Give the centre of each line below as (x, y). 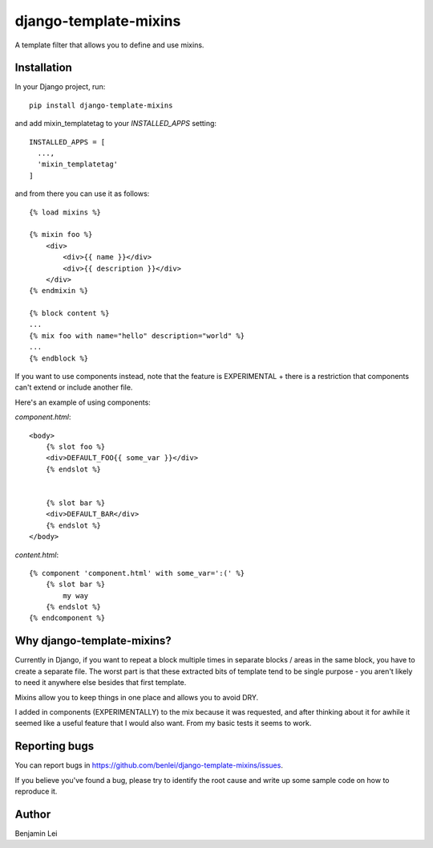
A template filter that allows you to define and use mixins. (109, 45)
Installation (43, 68)
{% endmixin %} (59, 291)
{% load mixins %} (65, 212)
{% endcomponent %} (67, 618)
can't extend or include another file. (74, 387)
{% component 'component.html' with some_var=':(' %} (137, 573)
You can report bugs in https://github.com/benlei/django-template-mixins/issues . (149, 765)
